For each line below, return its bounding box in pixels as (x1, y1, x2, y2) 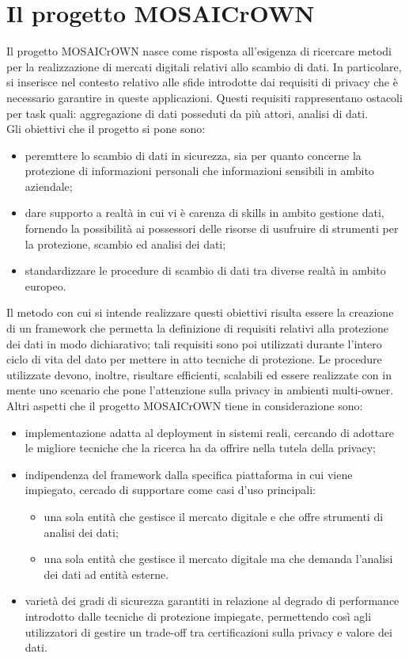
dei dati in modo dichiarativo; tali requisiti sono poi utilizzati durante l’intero (6, 335, 382, 352)
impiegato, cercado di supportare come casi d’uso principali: (25, 481, 316, 498)
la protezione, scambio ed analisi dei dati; (25, 235, 226, 252)
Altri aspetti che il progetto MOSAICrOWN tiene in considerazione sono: (6, 397, 363, 413)
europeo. (25, 277, 66, 294)
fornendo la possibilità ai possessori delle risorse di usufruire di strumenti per (25, 220, 399, 237)
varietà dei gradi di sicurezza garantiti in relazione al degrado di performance (25, 592, 400, 609)
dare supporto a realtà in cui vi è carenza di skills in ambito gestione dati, (25, 204, 384, 221)
